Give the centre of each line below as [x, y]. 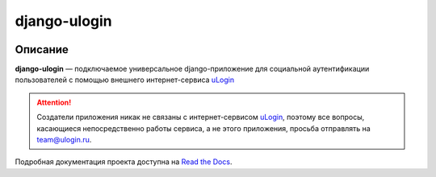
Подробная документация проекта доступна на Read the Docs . [124, 162]
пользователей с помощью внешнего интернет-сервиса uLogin [124, 80]
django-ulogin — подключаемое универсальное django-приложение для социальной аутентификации [192, 69]
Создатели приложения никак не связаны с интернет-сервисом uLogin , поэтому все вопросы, [201, 117]
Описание [42, 49]
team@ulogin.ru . [64, 140]
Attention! [54, 102]
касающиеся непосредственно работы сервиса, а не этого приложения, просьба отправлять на [203, 128]
